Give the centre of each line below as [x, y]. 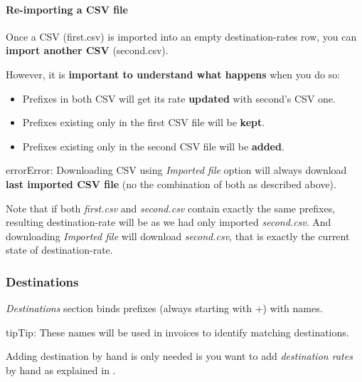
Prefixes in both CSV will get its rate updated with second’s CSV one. [179, 98]
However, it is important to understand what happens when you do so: [173, 74]
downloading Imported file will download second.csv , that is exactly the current [178, 236]
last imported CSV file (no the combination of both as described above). [171, 184]
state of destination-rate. [59, 250]
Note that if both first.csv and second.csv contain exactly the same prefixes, [171, 208]
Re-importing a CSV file [67, 9]
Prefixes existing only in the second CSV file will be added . [153, 146]
